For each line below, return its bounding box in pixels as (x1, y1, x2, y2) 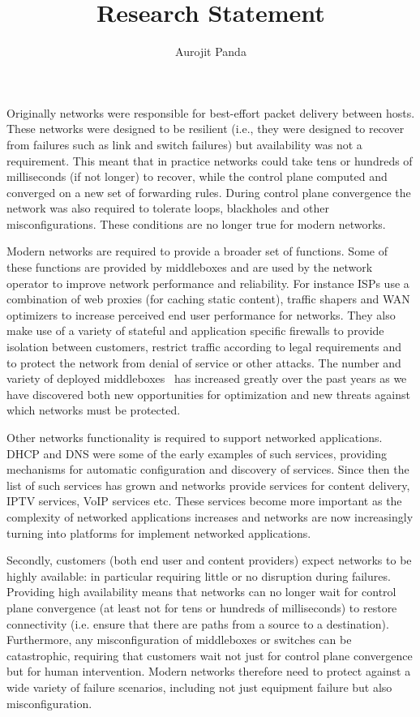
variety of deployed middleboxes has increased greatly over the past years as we (6, 370, 407, 387)
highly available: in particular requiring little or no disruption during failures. (6, 567, 391, 584)
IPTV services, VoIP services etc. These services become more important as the (6, 492, 402, 509)
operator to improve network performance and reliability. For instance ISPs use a (6, 274, 409, 291)
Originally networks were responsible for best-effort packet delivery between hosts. (6, 104, 415, 121)
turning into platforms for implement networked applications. (6, 524, 311, 541)
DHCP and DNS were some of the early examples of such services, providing (6, 444, 387, 462)
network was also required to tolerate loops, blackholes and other (6, 200, 329, 217)
